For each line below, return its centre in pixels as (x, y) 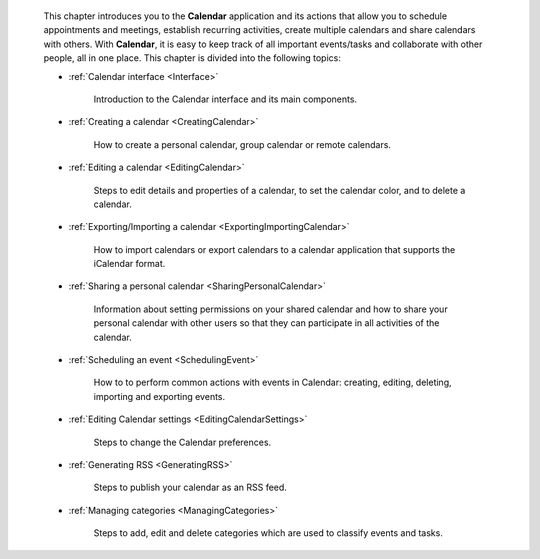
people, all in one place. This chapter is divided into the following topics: (192, 58)
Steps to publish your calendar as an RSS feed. (190, 487)
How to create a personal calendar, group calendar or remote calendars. (242, 144)
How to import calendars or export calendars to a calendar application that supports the (274, 249)
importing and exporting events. (159, 396)
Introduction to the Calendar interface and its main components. (225, 99)
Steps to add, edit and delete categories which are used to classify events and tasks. (268, 533)
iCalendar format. (129, 264)
